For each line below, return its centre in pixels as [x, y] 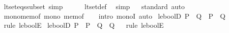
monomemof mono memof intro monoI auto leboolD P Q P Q [114, 16]
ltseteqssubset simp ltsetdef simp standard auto [94, 6]
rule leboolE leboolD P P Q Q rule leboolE [84, 25]
